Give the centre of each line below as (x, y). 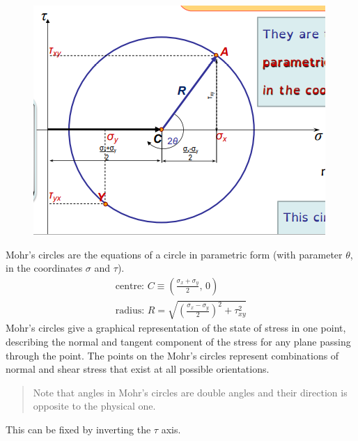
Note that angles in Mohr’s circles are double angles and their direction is (190, 392)
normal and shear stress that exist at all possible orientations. (138, 369)
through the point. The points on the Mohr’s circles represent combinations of (172, 355)
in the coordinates (44, 268)
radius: (130, 311)
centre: (130, 286)
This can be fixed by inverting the (78, 429)
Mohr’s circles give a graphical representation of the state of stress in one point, (176, 328)
